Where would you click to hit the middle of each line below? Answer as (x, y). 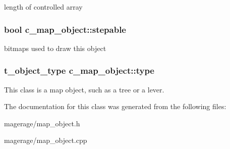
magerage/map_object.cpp (46, 140)
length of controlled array (43, 7)
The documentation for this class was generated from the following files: (115, 106)
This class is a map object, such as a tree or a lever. (84, 89)
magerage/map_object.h (42, 123)
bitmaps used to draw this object (55, 48)
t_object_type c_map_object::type (79, 70)
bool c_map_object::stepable (65, 29)
